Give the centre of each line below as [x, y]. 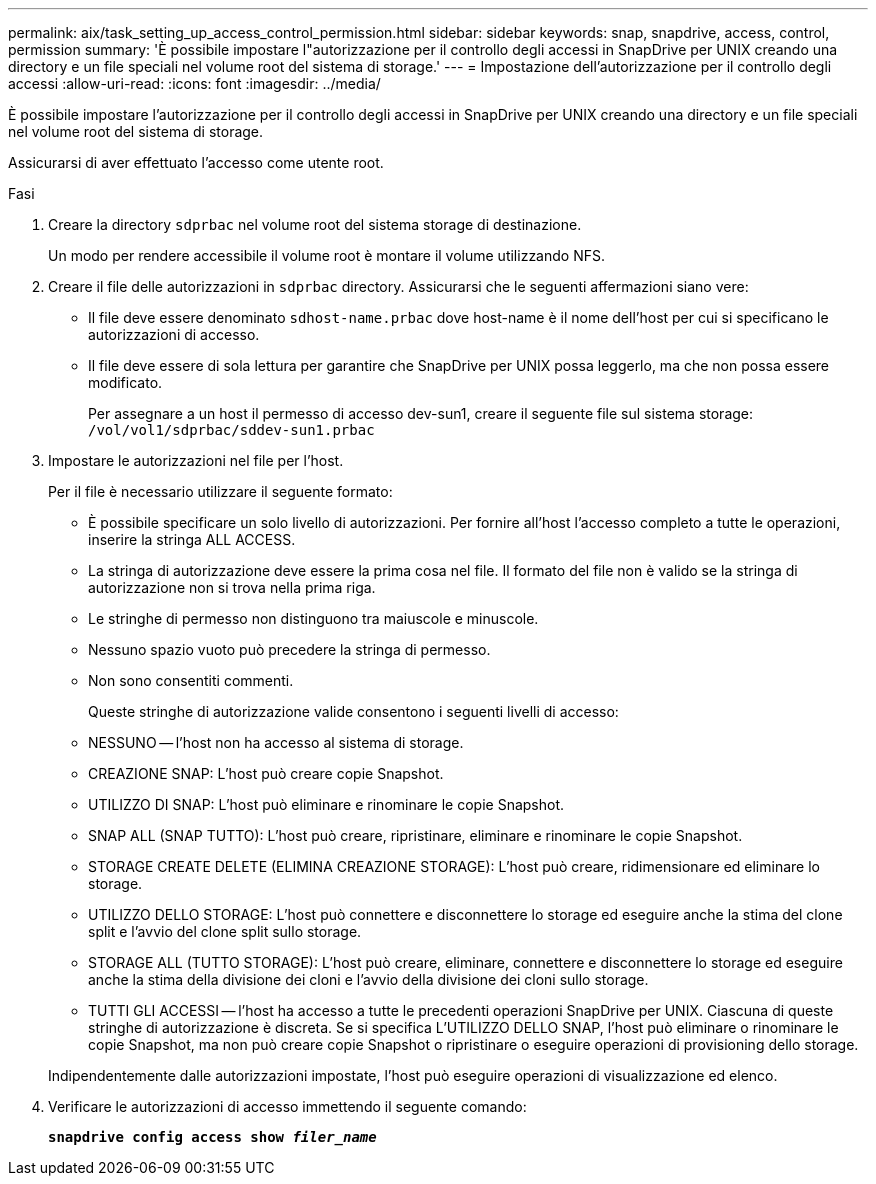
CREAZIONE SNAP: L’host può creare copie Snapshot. [266, 773]
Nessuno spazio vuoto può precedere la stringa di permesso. [289, 649]
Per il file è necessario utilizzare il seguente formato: [220, 491]
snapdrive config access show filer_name [212, 1137]
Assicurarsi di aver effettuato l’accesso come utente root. [196, 162]
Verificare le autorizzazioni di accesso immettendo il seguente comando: [287, 1106]
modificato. [125, 382]
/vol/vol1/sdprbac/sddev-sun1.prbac [231, 430]
